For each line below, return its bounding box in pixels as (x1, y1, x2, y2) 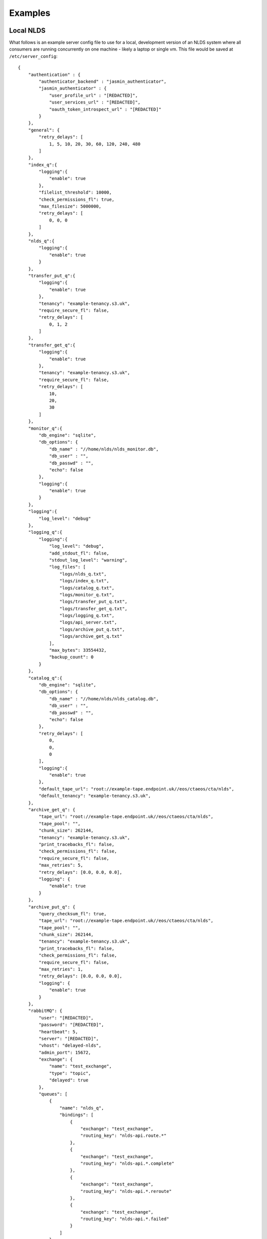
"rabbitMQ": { (28, 1008, 63, 1014)
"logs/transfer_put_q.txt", (59, 599, 128, 605)
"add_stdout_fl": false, (49, 550, 110, 556)
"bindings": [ (59, 1112, 94, 1118)
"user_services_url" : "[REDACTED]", (49, 100, 141, 105)
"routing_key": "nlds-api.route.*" (80, 1133, 167, 1138)
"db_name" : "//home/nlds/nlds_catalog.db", (49, 696, 159, 701)
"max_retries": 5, (39, 862, 84, 868)
